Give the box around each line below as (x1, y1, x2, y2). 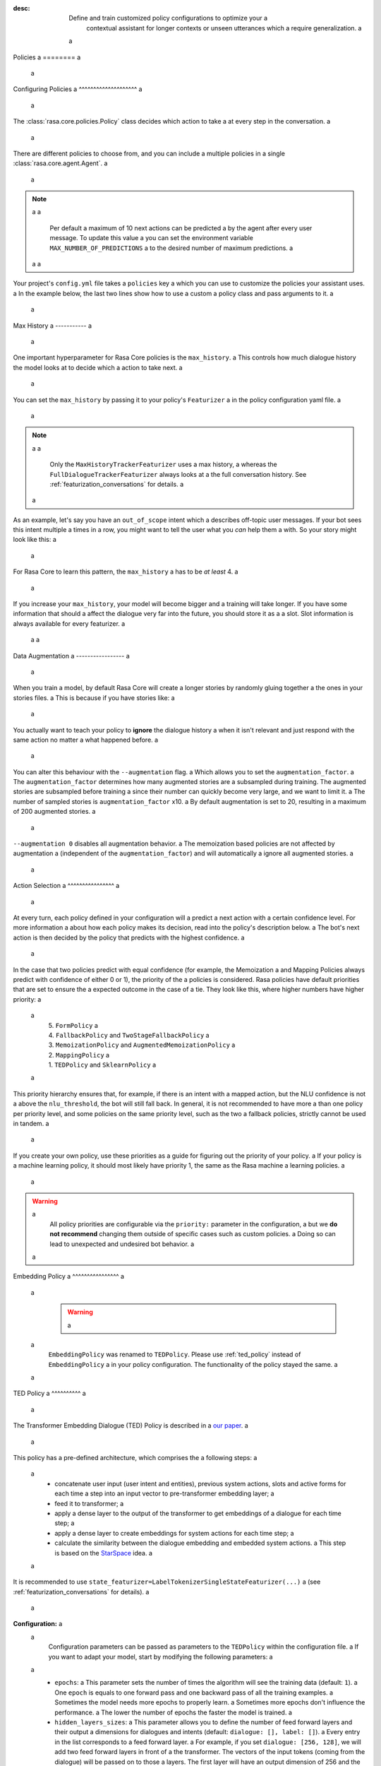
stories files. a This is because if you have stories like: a (13, 693, 176, 702)
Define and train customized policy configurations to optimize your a (68, 14, 268, 23)
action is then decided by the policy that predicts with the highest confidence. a (13, 933, 245, 942)
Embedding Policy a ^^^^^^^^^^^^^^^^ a (13, 1272, 125, 1281)
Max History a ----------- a (13, 321, 92, 330)
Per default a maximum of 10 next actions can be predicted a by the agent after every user (49, 223, 313, 232)
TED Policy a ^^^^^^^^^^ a (13, 1389, 86, 1398)
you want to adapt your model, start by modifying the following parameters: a (48, 1652, 273, 1661)
